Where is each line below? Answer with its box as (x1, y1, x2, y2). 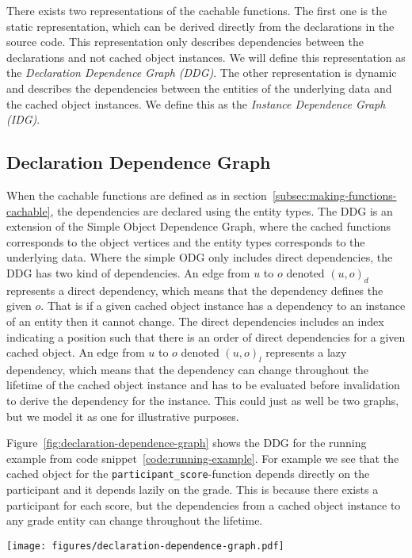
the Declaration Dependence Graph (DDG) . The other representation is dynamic (6, 64, 397, 81)
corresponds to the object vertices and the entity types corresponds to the (6, 233, 365, 250)
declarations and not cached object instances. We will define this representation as (6, 48, 406, 65)
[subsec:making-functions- (272, 186, 397, 203)
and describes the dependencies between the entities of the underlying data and (6, 79, 392, 96)
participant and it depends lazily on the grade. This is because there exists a (6, 481, 379, 498)
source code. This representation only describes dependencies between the (6, 33, 364, 50)
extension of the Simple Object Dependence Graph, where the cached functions (6, 218, 391, 235)
